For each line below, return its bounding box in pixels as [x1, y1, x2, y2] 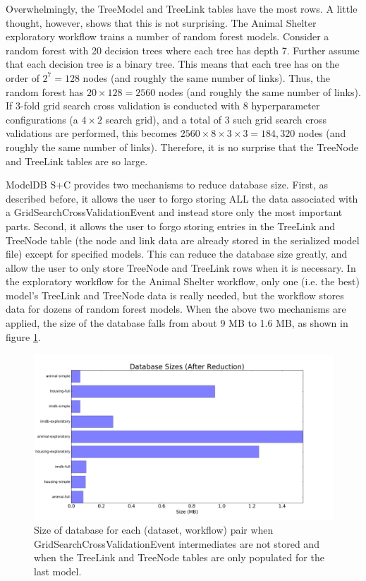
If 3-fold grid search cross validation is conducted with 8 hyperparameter [6, 98, 320, 113]
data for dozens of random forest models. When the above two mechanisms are [6, 301, 346, 316]
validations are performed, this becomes [6, 126, 178, 140]
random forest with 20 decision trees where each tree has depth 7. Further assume [6, 42, 360, 57]
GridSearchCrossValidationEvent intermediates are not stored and [34, 536, 319, 551]
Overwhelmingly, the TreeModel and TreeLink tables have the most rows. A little [6, 1, 358, 16]
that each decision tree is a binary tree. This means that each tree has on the [6, 56, 339, 71]
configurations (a [6, 112, 78, 126]
